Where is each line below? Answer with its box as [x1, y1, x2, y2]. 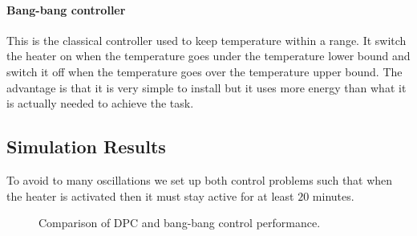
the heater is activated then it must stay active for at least [6, 187, 294, 204]
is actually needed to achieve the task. [6, 95, 194, 112]
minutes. [312, 187, 354, 204]
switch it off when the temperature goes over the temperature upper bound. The [6, 63, 403, 79]
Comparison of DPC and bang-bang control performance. [38, 214, 321, 231]
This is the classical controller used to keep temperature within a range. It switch [6, 31, 407, 48]
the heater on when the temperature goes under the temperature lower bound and [6, 47, 411, 64]
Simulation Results [6, 134, 166, 159]
